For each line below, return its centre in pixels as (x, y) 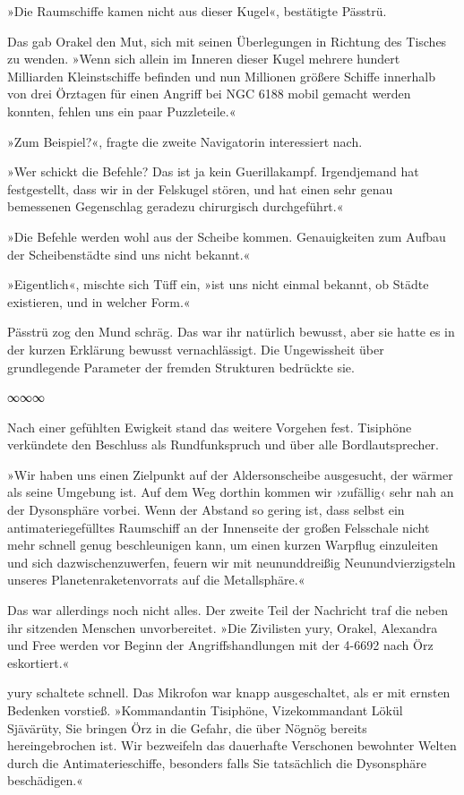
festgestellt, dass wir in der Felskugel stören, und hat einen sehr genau (200, 188)
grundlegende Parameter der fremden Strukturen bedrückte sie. (181, 367)
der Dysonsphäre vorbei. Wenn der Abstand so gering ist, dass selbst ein (206, 510)
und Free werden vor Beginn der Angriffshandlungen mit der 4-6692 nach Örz (220, 645)
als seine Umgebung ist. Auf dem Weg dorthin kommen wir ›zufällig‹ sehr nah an (231, 492)
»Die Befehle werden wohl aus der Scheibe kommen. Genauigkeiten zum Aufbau (227, 236)
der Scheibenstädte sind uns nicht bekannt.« (129, 254)
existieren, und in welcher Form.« (99, 301)
